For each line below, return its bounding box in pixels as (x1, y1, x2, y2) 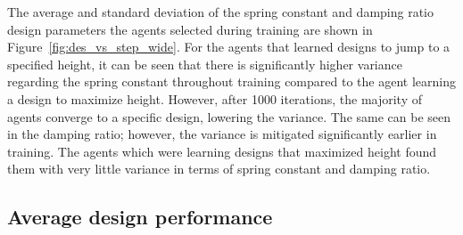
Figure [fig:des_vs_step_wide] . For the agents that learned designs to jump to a (7, 37, 451, 56)
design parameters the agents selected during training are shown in (7, 20, 373, 38)
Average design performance (7, 203, 273, 231)
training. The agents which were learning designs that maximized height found (7, 142, 437, 160)
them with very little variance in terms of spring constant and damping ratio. (7, 159, 431, 178)
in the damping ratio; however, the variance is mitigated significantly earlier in (7, 125, 437, 143)
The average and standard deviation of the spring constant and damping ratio (7, 3, 434, 20)
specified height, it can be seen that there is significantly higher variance (7, 54, 402, 73)
